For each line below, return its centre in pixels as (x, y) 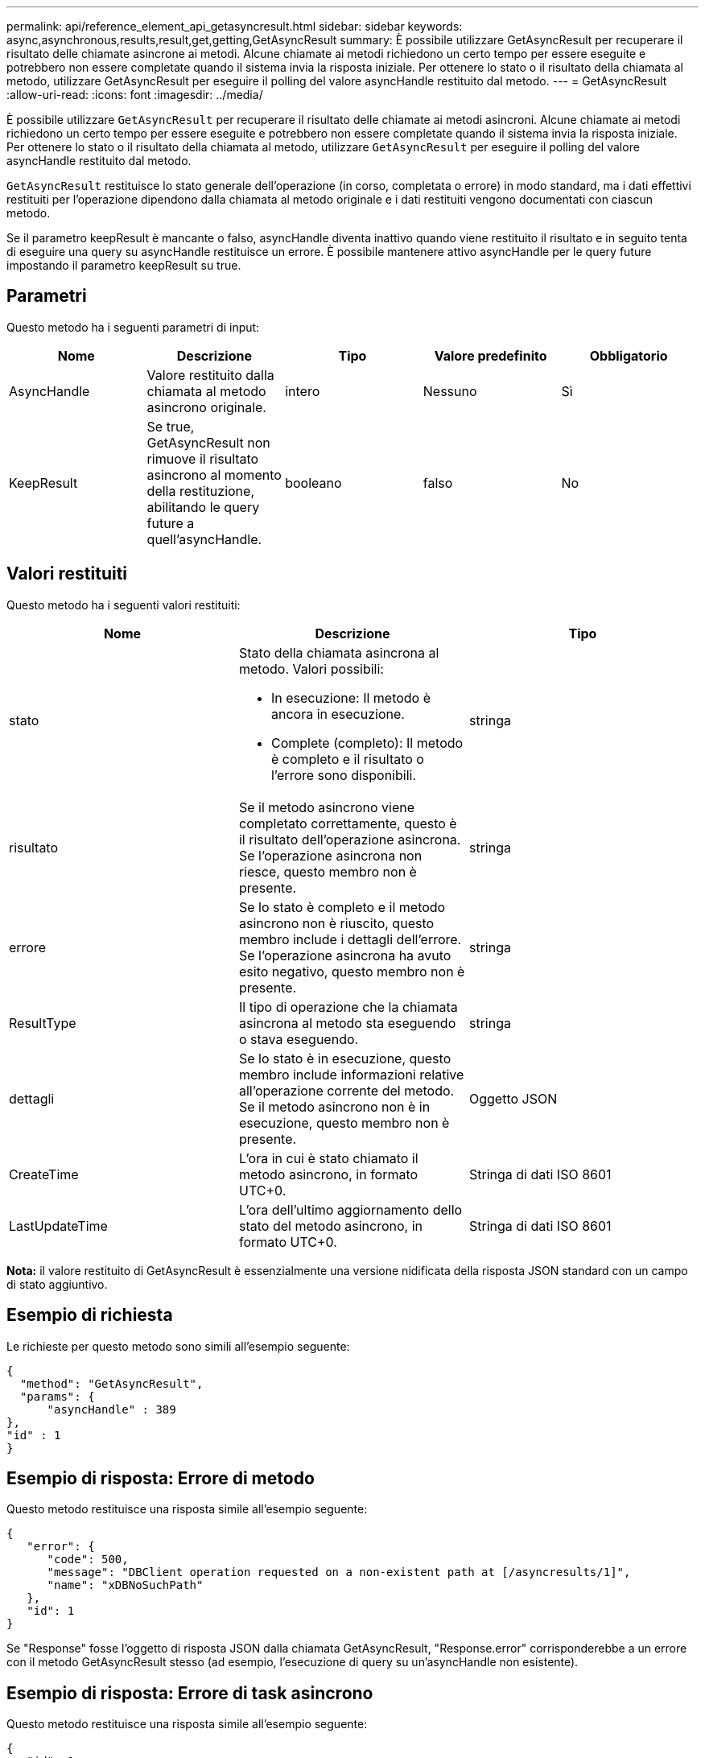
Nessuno (450, 391)
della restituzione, (200, 491)
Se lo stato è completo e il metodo (342, 907)
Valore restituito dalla (210, 375)
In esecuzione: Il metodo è (351, 697)
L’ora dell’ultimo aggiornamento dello (350, 1209)
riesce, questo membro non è (328, 871)
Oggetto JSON (513, 1098)
